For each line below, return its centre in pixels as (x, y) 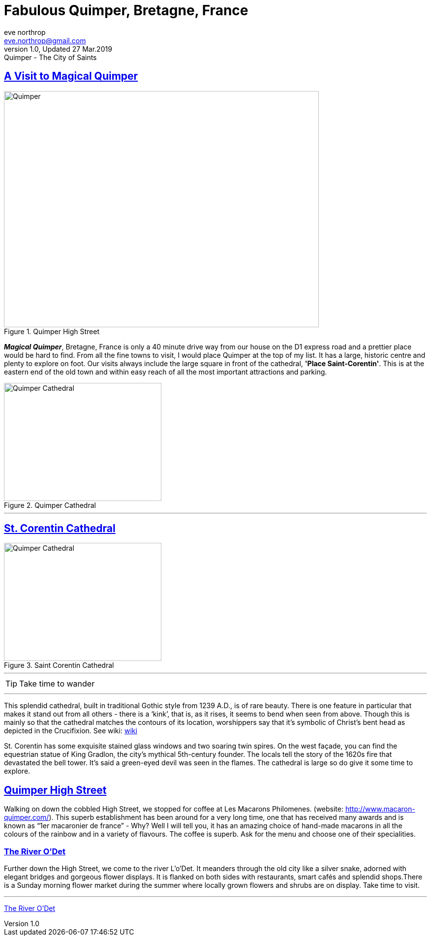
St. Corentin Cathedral (60, 529)
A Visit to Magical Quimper (71, 76)
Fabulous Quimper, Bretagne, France (126, 10)
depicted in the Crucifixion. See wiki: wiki (71, 731)
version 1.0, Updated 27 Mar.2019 (58, 49)
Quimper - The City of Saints (50, 57)
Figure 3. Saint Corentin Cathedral (59, 665)
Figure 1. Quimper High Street (52, 331)
